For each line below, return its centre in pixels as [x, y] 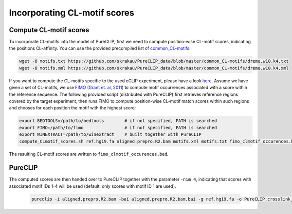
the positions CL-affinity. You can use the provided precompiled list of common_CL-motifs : [100, 48]
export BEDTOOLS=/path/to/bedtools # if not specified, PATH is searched [118, 121]
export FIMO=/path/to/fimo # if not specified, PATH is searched [118, 127]
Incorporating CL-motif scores [72, 13]
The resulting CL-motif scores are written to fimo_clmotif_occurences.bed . [89, 154]
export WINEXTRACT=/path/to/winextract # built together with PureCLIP [110, 134]
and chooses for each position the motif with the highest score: [73, 108]
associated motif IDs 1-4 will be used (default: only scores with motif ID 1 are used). [92, 186]
